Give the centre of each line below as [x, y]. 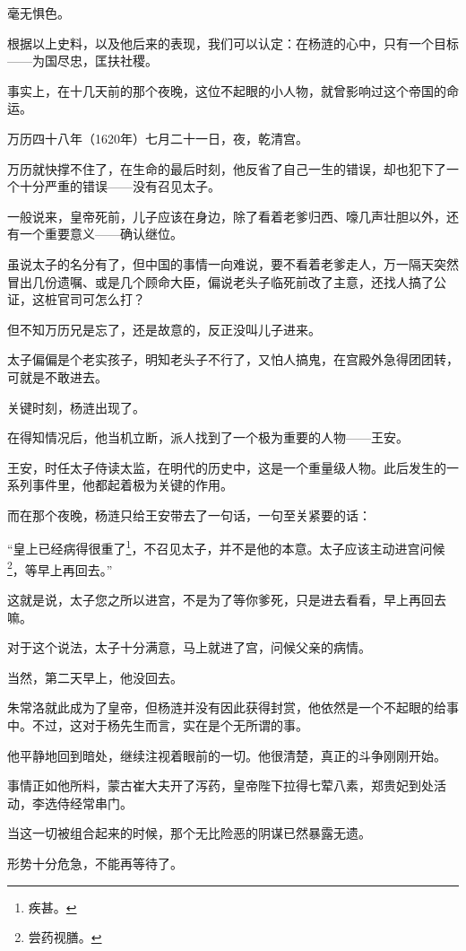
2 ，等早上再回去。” [60, 568]
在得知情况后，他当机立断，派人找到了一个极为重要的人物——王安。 [208, 437]
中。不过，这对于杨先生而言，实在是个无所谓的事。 [158, 724]
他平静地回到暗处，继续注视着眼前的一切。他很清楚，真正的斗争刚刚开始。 [227, 755]
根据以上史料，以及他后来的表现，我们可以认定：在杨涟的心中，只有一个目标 [233, 43]
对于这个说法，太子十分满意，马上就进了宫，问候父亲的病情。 [189, 647]
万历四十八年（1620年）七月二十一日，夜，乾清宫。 [158, 138]
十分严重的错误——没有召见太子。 [120, 186]
